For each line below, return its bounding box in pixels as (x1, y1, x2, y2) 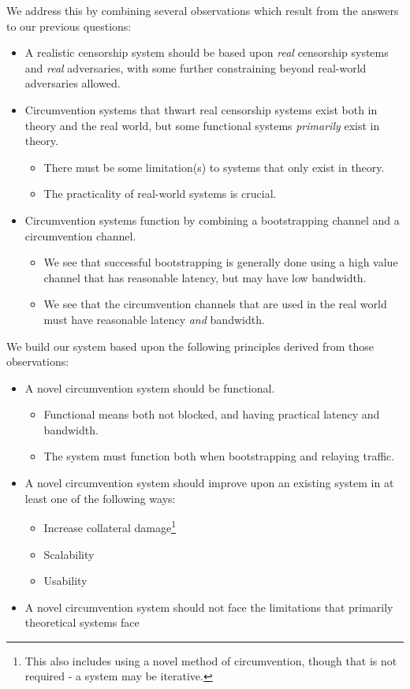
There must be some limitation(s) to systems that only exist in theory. (43, 158, 385, 175)
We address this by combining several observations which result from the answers (6, 2, 399, 18)
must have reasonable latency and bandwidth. (43, 311, 265, 327)
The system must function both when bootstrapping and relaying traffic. (43, 448, 395, 464)
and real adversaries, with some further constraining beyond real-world (24, 59, 367, 76)
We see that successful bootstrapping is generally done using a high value (43, 254, 398, 270)
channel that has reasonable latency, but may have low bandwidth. (43, 269, 367, 285)
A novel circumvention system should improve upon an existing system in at (24, 475, 394, 491)
